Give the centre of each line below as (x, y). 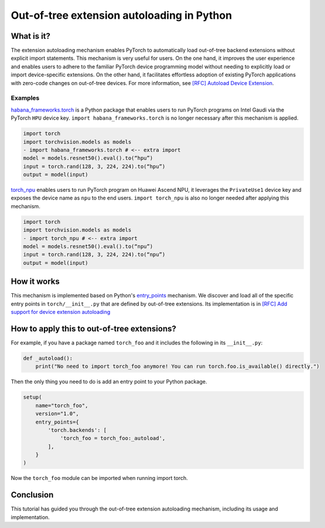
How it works (35, 282)
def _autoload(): (48, 358)
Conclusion (32, 495)
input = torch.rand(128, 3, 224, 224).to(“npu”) (94, 255)
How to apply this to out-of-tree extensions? (94, 329)
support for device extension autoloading (61, 312)
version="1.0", (57, 414)
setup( (32, 397)
